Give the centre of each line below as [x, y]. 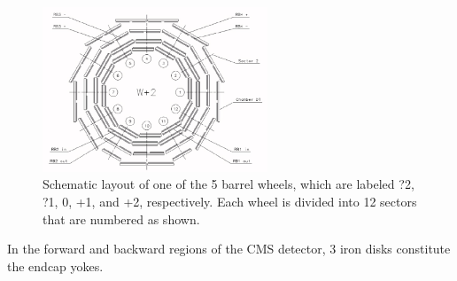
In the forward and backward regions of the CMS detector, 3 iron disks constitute [229, 249]
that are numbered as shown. [121, 219]
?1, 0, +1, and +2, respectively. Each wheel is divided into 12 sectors [230, 202]
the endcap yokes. [55, 265]
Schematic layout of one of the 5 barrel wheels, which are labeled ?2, [228, 184]
